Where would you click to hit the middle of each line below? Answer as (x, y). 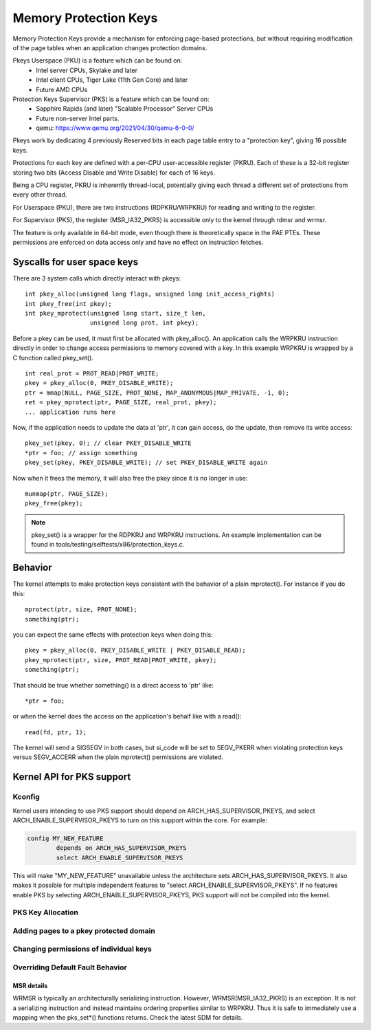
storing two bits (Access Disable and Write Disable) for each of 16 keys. (114, 173)
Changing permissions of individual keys (82, 949)
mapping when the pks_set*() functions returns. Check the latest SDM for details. (128, 1017)
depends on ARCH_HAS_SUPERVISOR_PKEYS (121, 848)
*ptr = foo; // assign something (81, 453)
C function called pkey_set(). (53, 358)
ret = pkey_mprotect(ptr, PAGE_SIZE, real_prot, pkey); (121, 403)
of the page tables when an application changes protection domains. (110, 47)
